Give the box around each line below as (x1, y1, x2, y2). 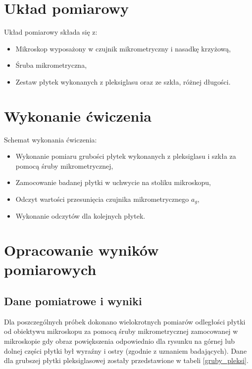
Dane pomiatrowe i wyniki (4, 293, 142, 308)
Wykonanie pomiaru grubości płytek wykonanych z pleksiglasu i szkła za (15, 151, 236, 161)
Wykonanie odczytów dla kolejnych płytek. (15, 211, 146, 221)
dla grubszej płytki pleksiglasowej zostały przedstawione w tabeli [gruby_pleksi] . (4, 355, 249, 366)
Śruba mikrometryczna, (15, 60, 87, 70)
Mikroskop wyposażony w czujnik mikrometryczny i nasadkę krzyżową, (15, 43, 231, 53)
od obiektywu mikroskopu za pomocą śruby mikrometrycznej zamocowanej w (4, 326, 238, 336)
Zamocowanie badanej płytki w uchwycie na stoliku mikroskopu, (15, 177, 211, 187)
